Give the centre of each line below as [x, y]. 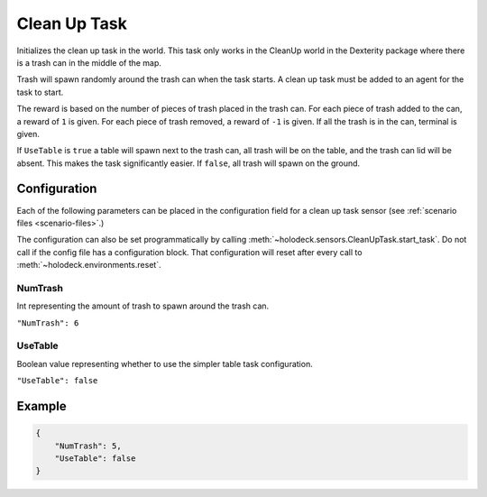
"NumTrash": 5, [88, 446]
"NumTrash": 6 [48, 323]
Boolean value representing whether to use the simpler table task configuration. [165, 364]
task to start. [40, 92]
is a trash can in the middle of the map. [89, 62]
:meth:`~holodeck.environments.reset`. [89, 265]
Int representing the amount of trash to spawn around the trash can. [143, 306]
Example [41, 406]
